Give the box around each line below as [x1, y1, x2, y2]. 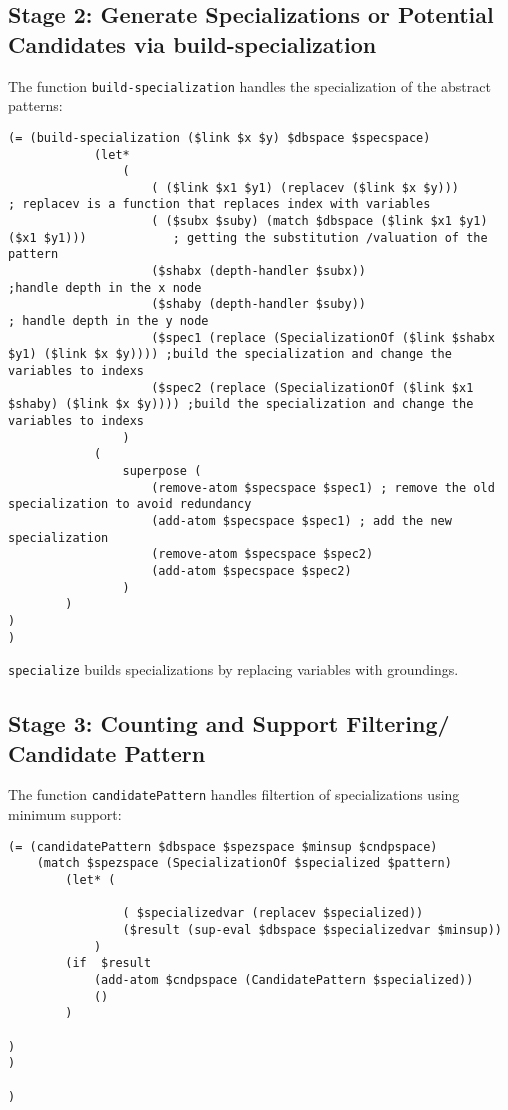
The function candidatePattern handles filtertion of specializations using [8, 784, 460, 805]
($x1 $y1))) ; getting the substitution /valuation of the [8, 230, 488, 245]
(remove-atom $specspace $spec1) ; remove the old [151, 480, 495, 495]
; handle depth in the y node [8, 314, 209, 329]
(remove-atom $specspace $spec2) [151, 547, 374, 562]
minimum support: [8, 804, 122, 825]
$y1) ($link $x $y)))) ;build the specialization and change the [8, 347, 452, 362]
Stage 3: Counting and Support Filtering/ [8, 708, 450, 739]
